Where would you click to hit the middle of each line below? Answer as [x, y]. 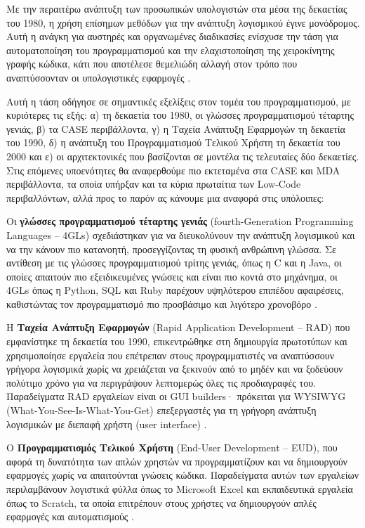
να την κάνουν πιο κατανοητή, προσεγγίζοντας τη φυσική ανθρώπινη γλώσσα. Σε [171, 249]
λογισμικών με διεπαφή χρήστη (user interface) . [107, 424]
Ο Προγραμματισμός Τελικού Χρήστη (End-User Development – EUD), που [172, 447]
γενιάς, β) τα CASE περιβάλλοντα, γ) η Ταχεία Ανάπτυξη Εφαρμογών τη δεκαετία [176, 128]
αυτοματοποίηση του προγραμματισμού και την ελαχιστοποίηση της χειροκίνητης [171, 50]
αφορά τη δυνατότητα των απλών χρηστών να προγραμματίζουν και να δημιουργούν [177, 461]
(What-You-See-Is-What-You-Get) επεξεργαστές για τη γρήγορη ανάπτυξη [161, 410]
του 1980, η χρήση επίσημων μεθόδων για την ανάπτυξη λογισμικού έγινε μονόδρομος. [183, 22]
